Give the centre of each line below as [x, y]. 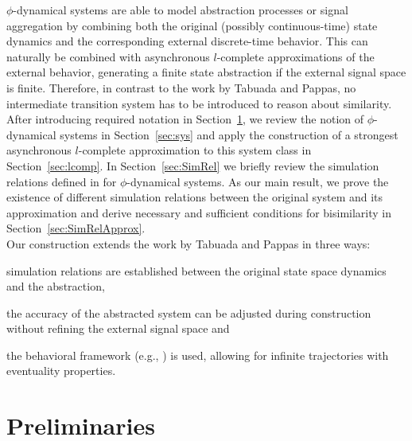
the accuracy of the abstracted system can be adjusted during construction [189, 312]
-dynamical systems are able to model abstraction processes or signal [181, 10]
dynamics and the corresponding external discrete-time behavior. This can [187, 41]
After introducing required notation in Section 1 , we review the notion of [185, 119]
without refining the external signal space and [118, 328]
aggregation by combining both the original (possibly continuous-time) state [192, 25]
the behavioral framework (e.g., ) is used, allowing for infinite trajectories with [198, 355]
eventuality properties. [61, 371]
